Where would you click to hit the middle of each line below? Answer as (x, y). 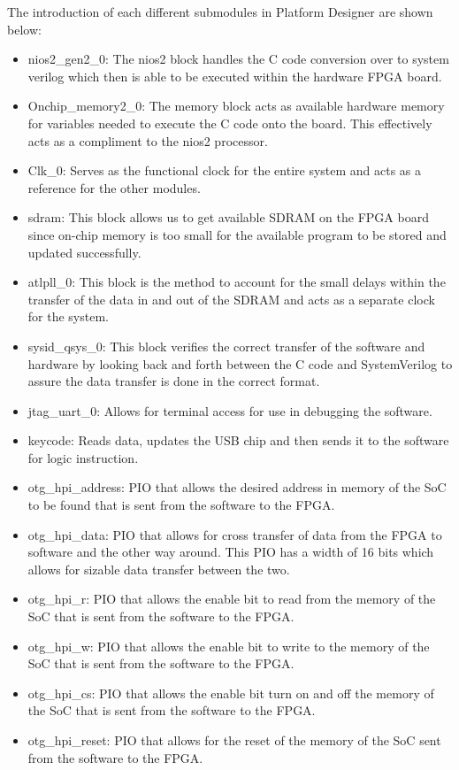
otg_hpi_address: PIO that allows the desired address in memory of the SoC (237, 487)
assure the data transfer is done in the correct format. (174, 381)
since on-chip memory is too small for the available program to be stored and (237, 234)
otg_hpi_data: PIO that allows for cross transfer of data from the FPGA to (235, 534)
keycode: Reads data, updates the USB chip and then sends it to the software (238, 440)
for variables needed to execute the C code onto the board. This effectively (230, 123)
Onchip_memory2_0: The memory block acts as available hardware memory (236, 106)
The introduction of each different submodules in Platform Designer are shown (220, 12)
